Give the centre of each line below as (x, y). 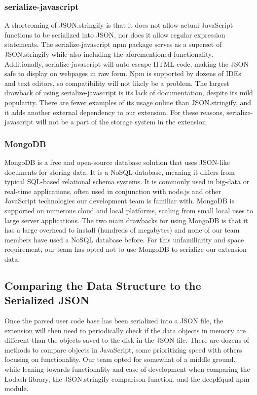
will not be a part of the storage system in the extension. (122, 122)
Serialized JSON (47, 300)
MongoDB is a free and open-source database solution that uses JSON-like (117, 162)
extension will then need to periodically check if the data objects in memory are (125, 330)
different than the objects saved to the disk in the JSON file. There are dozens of (127, 340)
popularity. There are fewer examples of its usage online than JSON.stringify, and (128, 102)
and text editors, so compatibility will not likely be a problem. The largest (117, 83)
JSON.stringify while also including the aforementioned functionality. (109, 54)
